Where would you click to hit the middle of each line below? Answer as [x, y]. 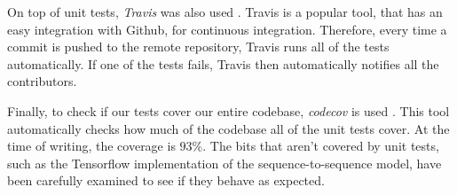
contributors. [42, 81]
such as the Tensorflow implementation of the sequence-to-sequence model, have [225, 163]
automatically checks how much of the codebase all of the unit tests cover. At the [228, 128]
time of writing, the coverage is [91, 146]
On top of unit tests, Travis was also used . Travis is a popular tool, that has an [225, 12]
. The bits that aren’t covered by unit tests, [321, 146]
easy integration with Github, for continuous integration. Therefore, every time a [227, 29]
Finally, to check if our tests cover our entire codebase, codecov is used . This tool [228, 110]
